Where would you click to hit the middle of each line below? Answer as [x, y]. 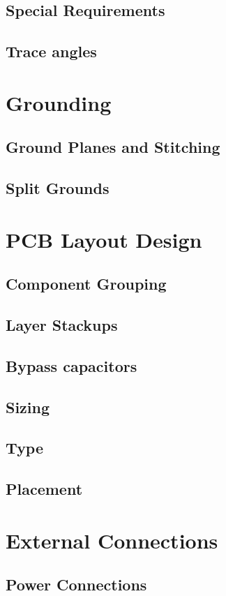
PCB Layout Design [104, 239]
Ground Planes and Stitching [113, 147]
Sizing [28, 407]
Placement [44, 489]
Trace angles [51, 51]
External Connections [112, 540]
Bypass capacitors [71, 365]
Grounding [59, 102]
